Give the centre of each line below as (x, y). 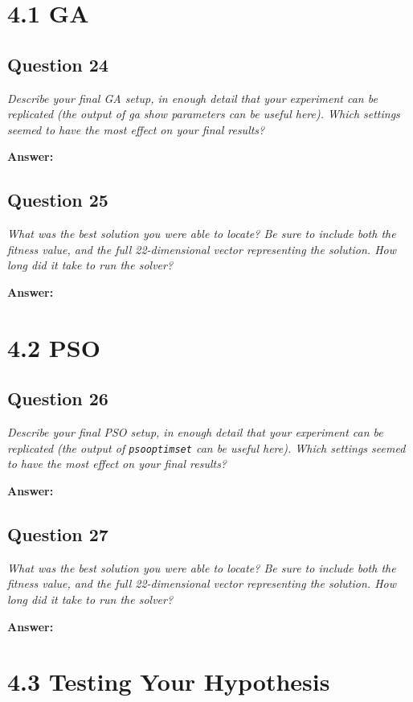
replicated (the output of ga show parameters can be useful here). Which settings (204, 114)
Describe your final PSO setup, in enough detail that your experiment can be (195, 432)
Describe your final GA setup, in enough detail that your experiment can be (192, 98)
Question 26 (58, 398)
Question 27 (58, 534)
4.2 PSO (54, 347)
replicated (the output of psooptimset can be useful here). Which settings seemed (206, 447)
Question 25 (58, 200)
